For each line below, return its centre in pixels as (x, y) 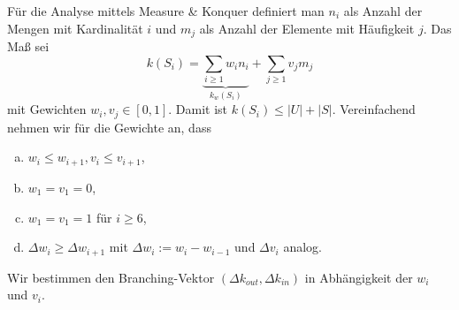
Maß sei (28, 46)
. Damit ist (198, 109)
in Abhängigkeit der (359, 277)
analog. (302, 247)
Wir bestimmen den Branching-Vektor (111, 277)
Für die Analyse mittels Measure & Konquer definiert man (166, 11)
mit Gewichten (47, 109)
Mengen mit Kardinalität (75, 28)
